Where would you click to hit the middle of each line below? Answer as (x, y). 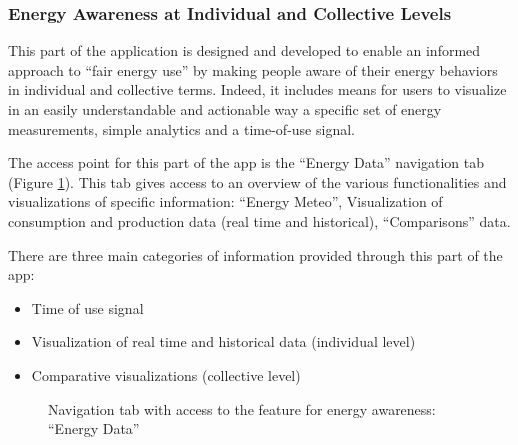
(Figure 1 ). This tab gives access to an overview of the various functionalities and (257, 181)
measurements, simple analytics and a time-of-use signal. (181, 128)
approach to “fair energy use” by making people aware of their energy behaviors (253, 69)
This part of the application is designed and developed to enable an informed (244, 50)
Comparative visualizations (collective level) (166, 374)
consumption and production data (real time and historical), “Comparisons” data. (259, 220)
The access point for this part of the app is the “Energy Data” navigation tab (246, 162)
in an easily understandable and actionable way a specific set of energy (225, 109)
